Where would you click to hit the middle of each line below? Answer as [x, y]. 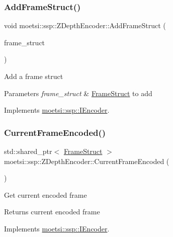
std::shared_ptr [28, 151]
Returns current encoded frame [52, 212]
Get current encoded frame [46, 194]
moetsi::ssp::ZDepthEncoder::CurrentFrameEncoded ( [87, 161]
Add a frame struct [34, 76]
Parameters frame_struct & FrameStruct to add [78, 93]
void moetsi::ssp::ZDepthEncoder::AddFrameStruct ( [85, 25]
